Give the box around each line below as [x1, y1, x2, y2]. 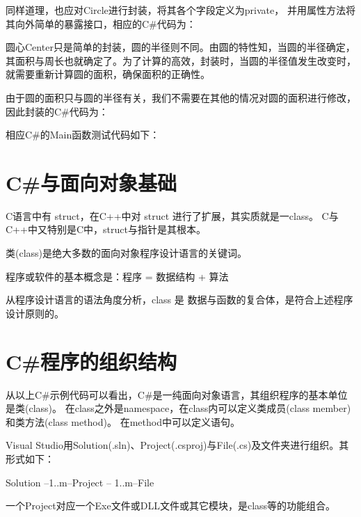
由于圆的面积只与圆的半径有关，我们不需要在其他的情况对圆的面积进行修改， [6, 90, 356, 104]
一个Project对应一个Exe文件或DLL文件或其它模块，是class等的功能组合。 [6, 498, 336, 513]
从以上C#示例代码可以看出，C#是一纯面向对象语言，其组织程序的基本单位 [6, 387, 348, 401]
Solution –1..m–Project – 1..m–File [6, 475, 154, 489]
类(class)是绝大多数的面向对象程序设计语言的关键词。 [6, 246, 248, 260]
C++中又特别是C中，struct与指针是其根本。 [6, 222, 206, 237]
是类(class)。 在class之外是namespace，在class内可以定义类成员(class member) [6, 401, 351, 415]
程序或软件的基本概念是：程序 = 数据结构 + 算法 [6, 269, 229, 283]
